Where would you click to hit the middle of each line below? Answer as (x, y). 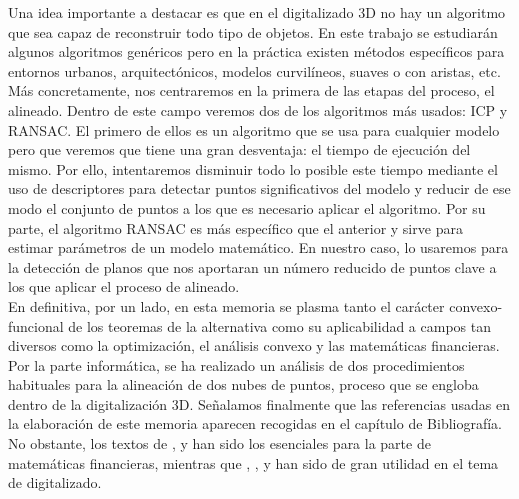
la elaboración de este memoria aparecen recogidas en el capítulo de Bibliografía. (255, 423)
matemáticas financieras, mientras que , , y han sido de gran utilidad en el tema (253, 462)
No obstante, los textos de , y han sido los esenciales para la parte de (219, 443)
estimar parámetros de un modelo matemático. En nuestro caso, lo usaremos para (258, 247)
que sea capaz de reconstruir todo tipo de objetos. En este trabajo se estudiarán (253, 31)
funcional (36, 325)
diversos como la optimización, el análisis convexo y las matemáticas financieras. (254, 345)
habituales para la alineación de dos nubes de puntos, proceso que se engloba (243, 384)
